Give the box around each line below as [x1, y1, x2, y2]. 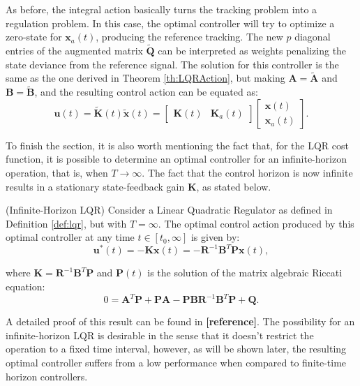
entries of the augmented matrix [6, 43, 143, 57]
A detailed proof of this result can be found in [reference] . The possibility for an [6, 314, 355, 329]
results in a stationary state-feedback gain [6, 179, 185, 193]
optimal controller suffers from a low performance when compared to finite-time [6, 355, 347, 369]
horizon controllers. [6, 369, 88, 383]
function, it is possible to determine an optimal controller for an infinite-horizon [6, 151, 347, 166]
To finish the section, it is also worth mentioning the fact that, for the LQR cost [6, 138, 350, 152]
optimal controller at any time [6, 230, 135, 244]
